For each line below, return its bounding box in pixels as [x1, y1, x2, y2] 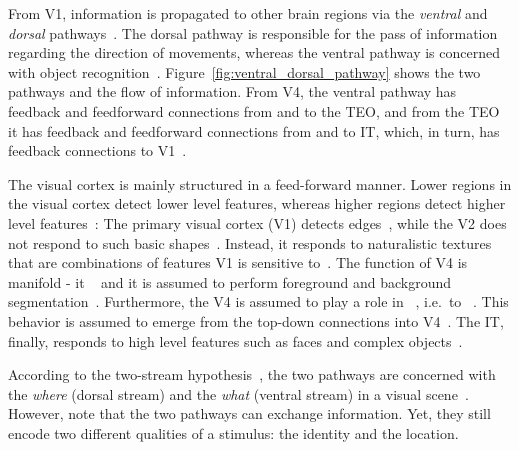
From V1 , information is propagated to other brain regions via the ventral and [8, 3, 488, 23]
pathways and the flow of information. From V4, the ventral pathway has [8, 81, 457, 102]
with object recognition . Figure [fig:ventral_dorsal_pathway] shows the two [8, 61, 481, 82]
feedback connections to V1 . [8, 140, 187, 161]
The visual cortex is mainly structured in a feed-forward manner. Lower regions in [8, 173, 512, 194]
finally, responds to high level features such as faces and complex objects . [8, 330, 463, 351]
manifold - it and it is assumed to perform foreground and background [8, 271, 452, 292]
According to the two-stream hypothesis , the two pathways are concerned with [8, 364, 496, 385]
